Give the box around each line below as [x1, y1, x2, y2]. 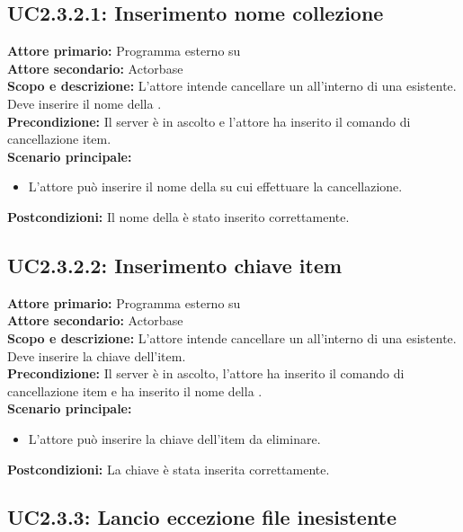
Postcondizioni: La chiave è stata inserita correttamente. [7, 459, 330, 478]
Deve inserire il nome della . [7, 93, 162, 112]
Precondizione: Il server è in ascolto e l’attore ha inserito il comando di [7, 111, 411, 130]
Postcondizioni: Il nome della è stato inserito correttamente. [7, 207, 350, 226]
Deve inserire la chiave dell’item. [7, 346, 186, 365]
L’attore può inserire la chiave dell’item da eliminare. [28, 429, 321, 448]
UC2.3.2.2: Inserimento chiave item [7, 251, 343, 279]
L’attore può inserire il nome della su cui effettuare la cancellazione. [28, 177, 403, 196]
